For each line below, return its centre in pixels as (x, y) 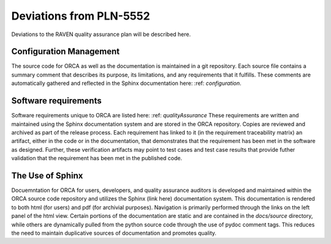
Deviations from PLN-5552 (81, 16)
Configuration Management (66, 52)
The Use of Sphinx (47, 175)
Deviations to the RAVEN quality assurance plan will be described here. (101, 34)
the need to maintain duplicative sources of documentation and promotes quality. (114, 233)
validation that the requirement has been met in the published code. (97, 158)
